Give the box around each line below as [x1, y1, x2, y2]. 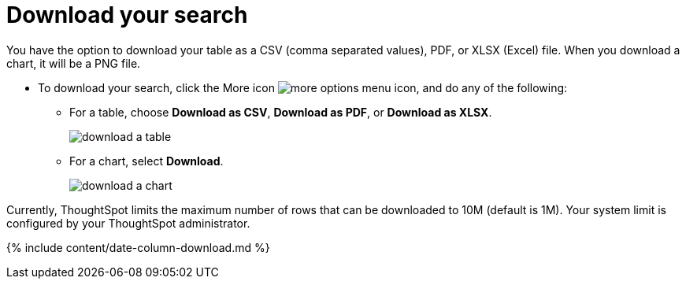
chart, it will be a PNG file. [6, 56, 141, 70]
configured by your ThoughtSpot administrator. [6, 216, 250, 230]
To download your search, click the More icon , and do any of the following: [38, 80, 568, 94]
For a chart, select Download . [69, 154, 224, 168]
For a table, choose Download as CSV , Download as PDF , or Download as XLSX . [69, 105, 492, 119]
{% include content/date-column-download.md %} [6, 240, 270, 254]
